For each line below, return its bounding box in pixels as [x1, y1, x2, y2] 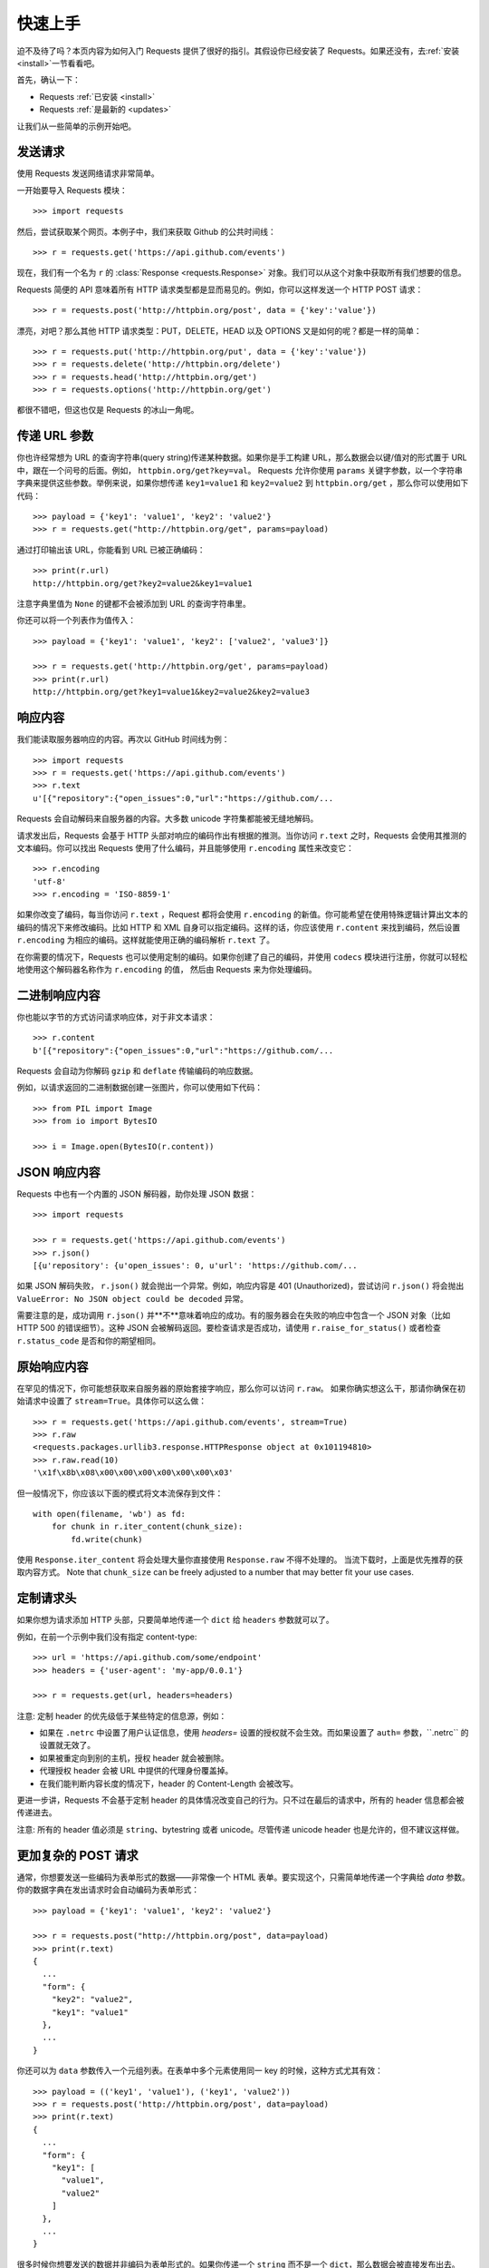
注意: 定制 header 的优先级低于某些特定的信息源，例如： [16, 1710, 227, 1721]
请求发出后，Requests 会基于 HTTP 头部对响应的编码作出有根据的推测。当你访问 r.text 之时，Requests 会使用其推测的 [16, 830, 467, 841]
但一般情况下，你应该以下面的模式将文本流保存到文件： [16, 1488, 224, 1499]
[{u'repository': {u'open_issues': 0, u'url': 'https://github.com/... [33, 1260, 358, 1270]
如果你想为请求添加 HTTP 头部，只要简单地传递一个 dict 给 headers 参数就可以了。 [16, 1615, 334, 1626]
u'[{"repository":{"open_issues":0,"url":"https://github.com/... [33, 793, 334, 803]
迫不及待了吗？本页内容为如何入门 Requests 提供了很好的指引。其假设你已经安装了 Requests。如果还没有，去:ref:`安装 [16, 45, 460, 56]
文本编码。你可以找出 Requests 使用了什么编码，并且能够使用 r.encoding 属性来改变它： [16, 842, 355, 853]
